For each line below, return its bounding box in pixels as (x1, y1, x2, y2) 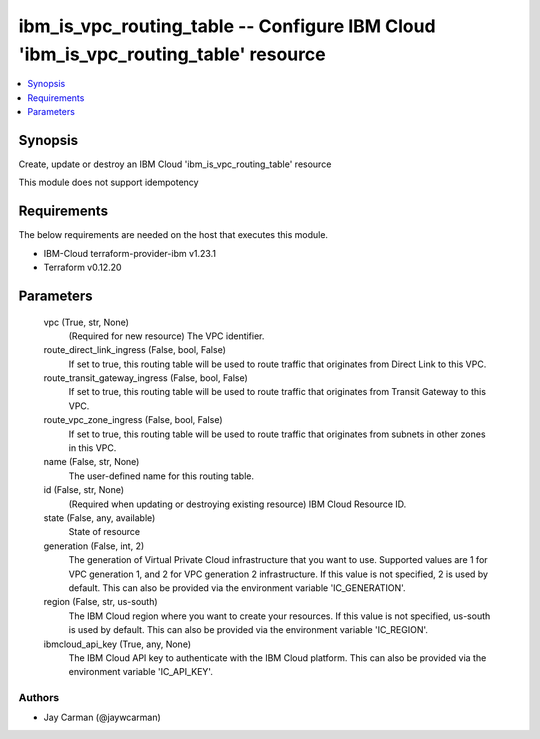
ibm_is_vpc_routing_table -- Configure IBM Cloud (18, 15, 436, 37)
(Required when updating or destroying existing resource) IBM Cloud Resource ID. (68, 498, 407, 510)
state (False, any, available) (43, 511, 156, 524)
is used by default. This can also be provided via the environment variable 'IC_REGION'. (68, 624, 429, 636)
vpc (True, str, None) (43, 316, 130, 328)
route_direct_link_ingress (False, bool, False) (43, 344, 227, 356)
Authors (18, 691, 60, 705)
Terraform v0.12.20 (43, 261, 122, 274)
